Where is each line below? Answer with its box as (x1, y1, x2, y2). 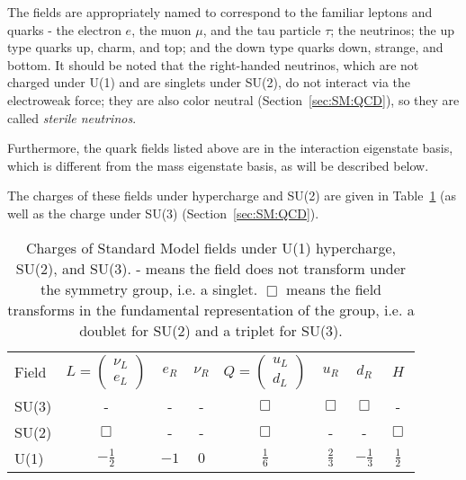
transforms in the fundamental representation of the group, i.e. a (7, 298, 415, 320)
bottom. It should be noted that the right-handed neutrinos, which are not (7, 55, 419, 74)
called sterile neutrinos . (7, 108, 137, 127)
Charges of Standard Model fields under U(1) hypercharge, (25, 236, 397, 258)
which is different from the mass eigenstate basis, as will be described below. (7, 156, 429, 174)
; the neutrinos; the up (330, 20, 455, 39)
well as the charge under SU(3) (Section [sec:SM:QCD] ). (7, 203, 319, 222)
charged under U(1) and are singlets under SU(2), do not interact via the (7, 73, 410, 92)
